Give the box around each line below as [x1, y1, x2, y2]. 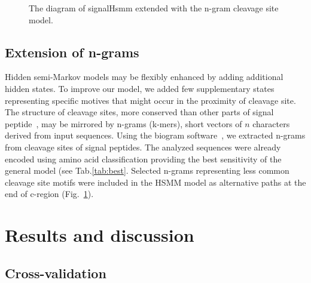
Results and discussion [5, 223, 194, 247]
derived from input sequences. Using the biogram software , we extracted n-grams [5, 129, 306, 141]
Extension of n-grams [5, 42, 139, 61]
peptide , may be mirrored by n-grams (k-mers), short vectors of [5, 117, 242, 130]
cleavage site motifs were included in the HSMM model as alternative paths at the [5, 176, 306, 188]
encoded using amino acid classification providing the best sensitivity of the [5, 152, 282, 165]
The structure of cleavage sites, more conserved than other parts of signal [5, 106, 274, 118]
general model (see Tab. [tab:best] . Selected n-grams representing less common [5, 164, 289, 177]
